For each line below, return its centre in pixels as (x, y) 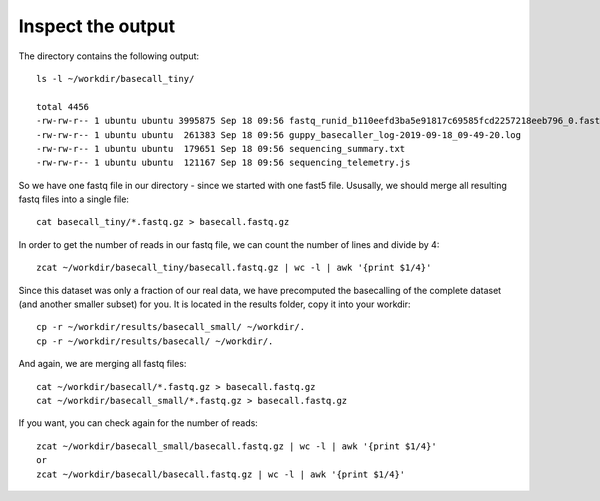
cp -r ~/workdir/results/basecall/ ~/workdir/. (155, 341)
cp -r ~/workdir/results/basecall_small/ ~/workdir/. (170, 327)
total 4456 (63, 106)
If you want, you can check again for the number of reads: (138, 423)
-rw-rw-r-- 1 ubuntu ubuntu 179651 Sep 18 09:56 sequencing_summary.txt (221, 148)
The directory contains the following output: (109, 56)
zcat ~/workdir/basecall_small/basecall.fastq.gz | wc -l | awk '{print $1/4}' (236, 446)
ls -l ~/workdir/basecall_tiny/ (115, 78)
